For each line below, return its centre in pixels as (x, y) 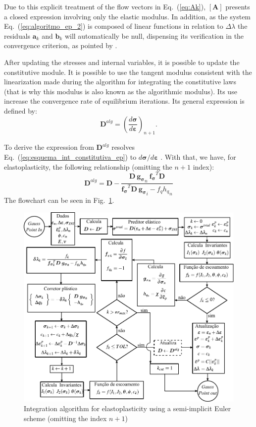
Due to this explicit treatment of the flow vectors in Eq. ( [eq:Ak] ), (105, 6)
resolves (123, 147)
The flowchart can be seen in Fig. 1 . (59, 200)
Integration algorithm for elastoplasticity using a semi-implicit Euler (127, 408)
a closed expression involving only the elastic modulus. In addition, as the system (128, 16)
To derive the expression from (49, 147)
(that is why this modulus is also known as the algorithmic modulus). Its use (121, 91)
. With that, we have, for (198, 156)
